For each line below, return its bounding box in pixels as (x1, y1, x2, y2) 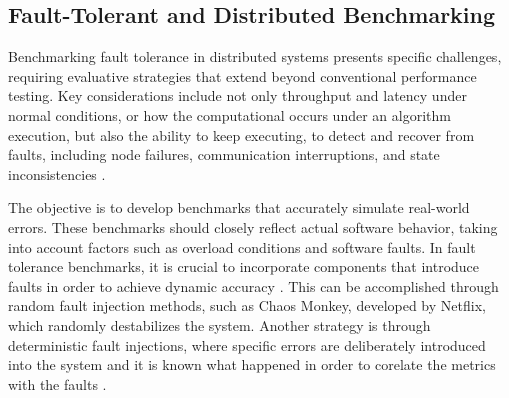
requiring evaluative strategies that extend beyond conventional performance (8, 65, 477, 86)
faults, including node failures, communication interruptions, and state (8, 144, 440, 165)
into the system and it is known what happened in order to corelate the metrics (8, 354, 496, 375)
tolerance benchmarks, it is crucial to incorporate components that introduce (8, 256, 480, 277)
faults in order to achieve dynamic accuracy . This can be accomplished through (8, 275, 499, 296)
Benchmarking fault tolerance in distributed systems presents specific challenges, (8, 46, 502, 67)
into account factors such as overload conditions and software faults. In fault (8, 236, 476, 257)
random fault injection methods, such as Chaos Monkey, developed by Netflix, (8, 295, 486, 316)
